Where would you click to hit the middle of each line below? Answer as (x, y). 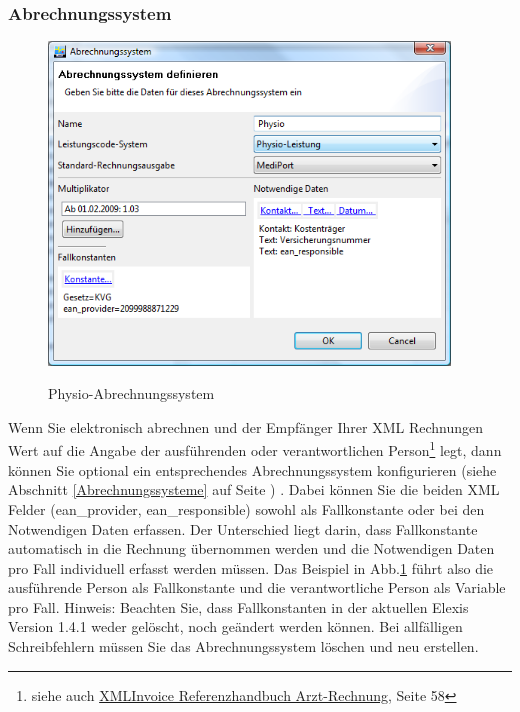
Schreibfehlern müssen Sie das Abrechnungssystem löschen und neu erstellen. (243, 646)
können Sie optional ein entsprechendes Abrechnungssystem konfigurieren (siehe (252, 469)
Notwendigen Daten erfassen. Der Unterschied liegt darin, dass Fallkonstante (243, 528)
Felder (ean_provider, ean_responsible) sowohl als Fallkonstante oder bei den (246, 508)
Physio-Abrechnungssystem (131, 393)
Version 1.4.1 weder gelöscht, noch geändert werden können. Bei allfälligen (235, 626)
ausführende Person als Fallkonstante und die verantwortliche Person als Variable (257, 587)
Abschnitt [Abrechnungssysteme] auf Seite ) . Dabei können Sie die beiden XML (254, 489)
